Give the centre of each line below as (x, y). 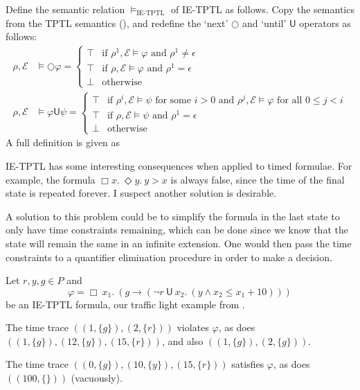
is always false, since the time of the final (258, 179)
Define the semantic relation (65, 9)
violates (193, 327)
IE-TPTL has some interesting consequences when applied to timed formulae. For (179, 165)
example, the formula (51, 179)
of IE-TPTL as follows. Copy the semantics (263, 9)
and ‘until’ (264, 23)
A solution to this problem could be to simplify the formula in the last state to (173, 216)
